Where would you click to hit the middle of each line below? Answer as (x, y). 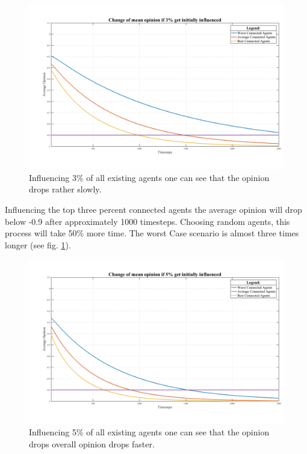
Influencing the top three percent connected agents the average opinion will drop (153, 210)
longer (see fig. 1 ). (38, 244)
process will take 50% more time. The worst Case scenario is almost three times (152, 233)
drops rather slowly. (65, 189)
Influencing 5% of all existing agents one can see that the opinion (149, 432)
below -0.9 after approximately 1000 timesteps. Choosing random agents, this (147, 221)
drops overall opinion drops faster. (92, 443)
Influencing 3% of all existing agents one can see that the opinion (149, 177)
